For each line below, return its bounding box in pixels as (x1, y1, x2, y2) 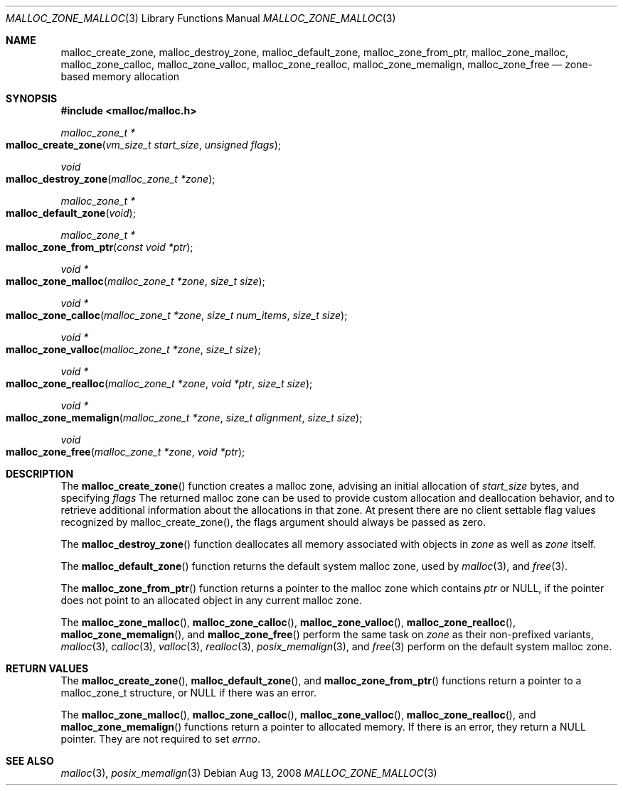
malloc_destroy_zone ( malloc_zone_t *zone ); (6, 173, 215, 185)
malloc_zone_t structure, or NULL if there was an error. (60, 687, 317, 699)
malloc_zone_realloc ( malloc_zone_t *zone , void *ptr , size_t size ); (6, 377, 313, 389)
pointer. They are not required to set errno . (60, 733, 260, 745)
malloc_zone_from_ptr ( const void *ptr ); (6, 241, 193, 253)
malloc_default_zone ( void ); (6, 207, 136, 219)
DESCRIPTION (6, 468, 74, 480)
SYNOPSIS (6, 92, 58, 104)
